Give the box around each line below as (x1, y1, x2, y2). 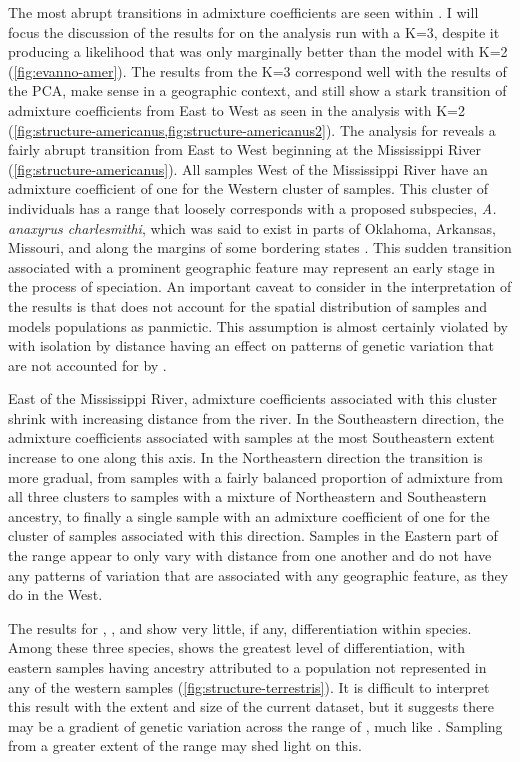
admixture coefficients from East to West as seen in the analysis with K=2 (8, 99, 465, 120)
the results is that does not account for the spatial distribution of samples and (8, 295, 488, 316)
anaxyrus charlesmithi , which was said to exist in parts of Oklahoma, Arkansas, (8, 217, 496, 238)
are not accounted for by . (8, 354, 167, 375)
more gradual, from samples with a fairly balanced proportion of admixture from (8, 466, 503, 487)
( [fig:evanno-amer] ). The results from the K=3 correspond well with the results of (8, 60, 507, 81)
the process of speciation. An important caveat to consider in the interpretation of (8, 276, 512, 297)
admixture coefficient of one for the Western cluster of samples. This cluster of (8, 178, 489, 199)
